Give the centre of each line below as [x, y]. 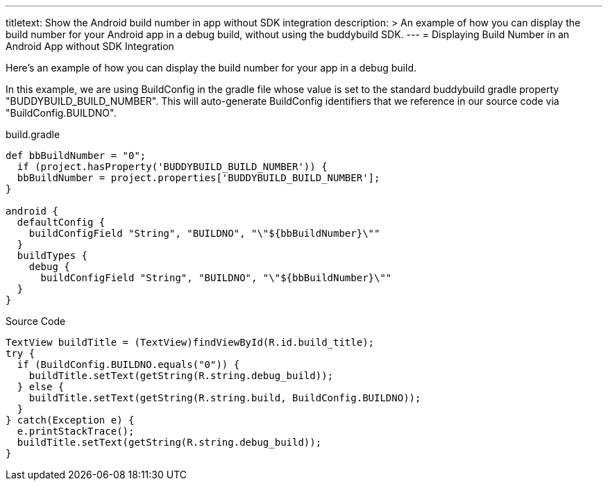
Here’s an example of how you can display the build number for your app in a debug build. [211, 68]
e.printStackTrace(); [76, 431]
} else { [41, 387]
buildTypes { [52, 255]
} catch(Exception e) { [70, 420]
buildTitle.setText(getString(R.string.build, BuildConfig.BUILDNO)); [225, 398]
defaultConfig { [61, 222]
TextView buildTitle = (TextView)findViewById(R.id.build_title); [190, 342]
